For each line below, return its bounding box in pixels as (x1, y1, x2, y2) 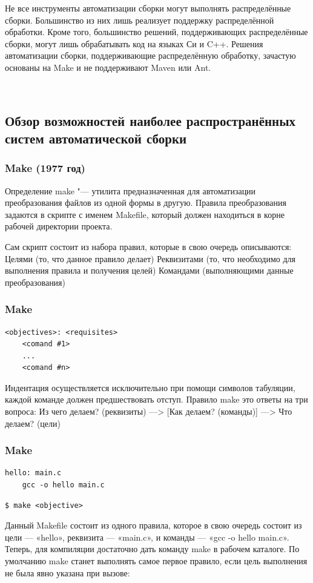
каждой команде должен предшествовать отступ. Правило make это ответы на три (5, 393, 308, 406)
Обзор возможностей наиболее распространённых (5, 111, 296, 130)
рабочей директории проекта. (5, 220, 113, 232)
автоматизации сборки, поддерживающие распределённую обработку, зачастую (5, 49, 296, 62)
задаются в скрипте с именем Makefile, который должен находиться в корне (5, 208, 285, 220)
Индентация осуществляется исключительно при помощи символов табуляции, (5, 381, 295, 394)
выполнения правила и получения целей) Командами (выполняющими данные (5, 264, 294, 277)
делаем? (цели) (5, 417, 61, 429)
